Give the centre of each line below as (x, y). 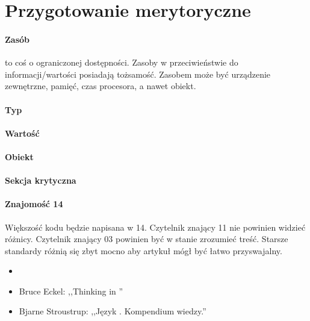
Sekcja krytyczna (41, 180)
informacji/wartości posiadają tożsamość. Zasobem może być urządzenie (138, 74)
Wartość (22, 133)
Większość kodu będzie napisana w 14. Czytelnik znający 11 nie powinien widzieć (155, 227)
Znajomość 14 (34, 204)
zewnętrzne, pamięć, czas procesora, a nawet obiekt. (101, 86)
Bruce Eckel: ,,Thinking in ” (71, 291)
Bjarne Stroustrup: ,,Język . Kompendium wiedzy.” (113, 311)
